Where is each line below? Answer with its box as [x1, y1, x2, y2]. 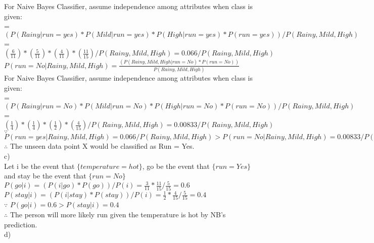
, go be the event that [142, 160, 210, 171]
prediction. [4, 219, 37, 229]
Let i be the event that [4, 160, 75, 171]
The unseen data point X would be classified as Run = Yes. [10, 141, 195, 151]
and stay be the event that [4, 170, 86, 181]
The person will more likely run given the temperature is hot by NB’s [10, 209, 226, 219]
